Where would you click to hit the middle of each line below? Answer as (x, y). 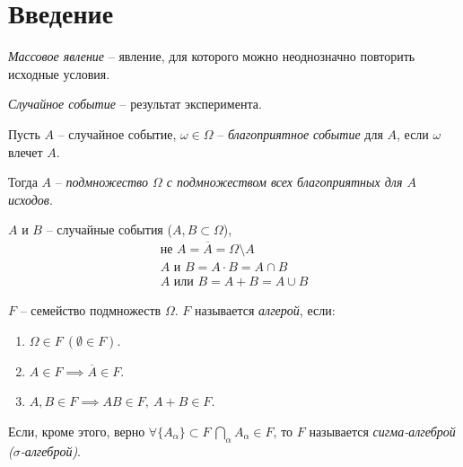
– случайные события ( (109, 229)
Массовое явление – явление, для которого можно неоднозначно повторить (212, 56)
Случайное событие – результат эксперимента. (135, 104)
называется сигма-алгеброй (382, 431)
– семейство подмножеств (91, 310)
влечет (26, 151)
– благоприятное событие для (300, 133)
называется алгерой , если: (265, 310)
